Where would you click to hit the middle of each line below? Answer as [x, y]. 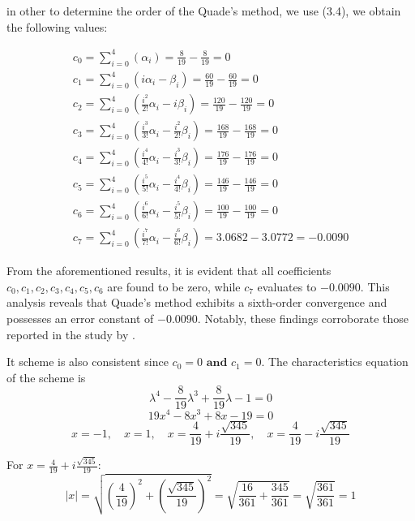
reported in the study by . [71, 334]
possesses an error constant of [80, 319]
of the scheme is [46, 377]
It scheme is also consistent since [88, 362]
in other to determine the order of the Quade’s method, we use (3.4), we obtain [204, 11]
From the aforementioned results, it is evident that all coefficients [169, 271]
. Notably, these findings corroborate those [303, 319]
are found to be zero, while [174, 286]
